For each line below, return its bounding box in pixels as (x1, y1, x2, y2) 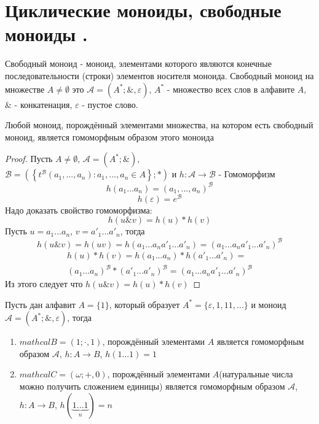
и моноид (251, 298, 286, 310)
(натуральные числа (219, 368, 293, 380)
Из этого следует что (5, 277, 83, 290)
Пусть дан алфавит (5, 298, 76, 310)
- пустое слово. (82, 98, 138, 110)
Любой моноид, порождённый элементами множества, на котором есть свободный (5, 118, 313, 131)
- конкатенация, (14, 98, 73, 110)
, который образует (109, 298, 180, 310)
